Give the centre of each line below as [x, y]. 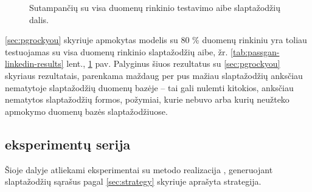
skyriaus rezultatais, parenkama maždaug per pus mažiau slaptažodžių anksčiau [154, 75]
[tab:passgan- [255, 51]
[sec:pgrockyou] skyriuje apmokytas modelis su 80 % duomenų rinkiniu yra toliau [156, 40]
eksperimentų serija [68, 144]
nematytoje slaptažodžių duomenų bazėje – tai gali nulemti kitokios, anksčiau [149, 87]
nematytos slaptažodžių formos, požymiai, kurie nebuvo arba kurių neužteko [147, 99]
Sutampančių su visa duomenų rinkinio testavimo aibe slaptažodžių [155, 7]
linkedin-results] [34, 63]
